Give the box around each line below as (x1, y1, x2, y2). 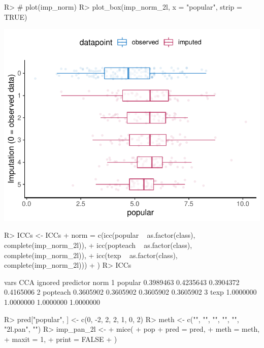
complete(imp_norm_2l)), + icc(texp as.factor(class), (4, 249, 178, 260)
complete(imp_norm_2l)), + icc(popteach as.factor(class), (4, 240, 192, 250)
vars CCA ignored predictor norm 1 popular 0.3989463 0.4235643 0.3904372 (4, 276, 240, 287)
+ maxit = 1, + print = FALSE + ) (4, 333, 117, 344)
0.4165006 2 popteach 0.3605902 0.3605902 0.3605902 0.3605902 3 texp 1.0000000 (4, 287, 257, 297)
